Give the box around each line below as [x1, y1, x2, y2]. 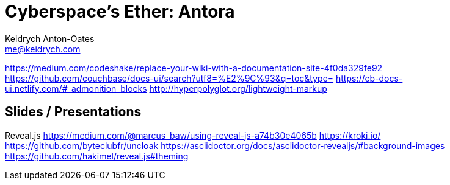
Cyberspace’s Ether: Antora [5, 1, 235, 22]
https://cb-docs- [336, 72, 403, 83]
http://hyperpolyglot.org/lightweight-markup [149, 83, 327, 94]
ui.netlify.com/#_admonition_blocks [5, 83, 147, 94]
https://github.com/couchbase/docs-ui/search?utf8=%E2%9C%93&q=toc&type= [5, 72, 334, 83]
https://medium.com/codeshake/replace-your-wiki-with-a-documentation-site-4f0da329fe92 [5, 62, 383, 73]
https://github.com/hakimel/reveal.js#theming [5, 150, 189, 161]
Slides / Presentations [5, 104, 142, 120]
